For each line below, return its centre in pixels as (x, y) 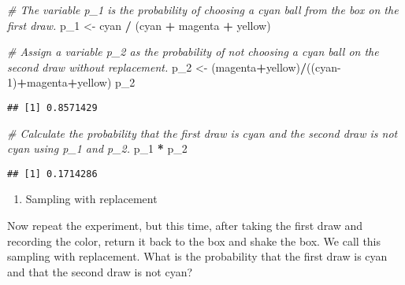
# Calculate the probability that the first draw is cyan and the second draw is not (202, 133)
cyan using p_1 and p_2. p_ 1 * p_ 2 (97, 148)
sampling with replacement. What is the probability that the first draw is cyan (197, 256)
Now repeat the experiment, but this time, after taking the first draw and (185, 226)
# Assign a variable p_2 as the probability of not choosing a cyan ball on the (193, 52)
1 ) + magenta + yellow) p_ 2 (71, 82)
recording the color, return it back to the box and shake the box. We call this (194, 241)
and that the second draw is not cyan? (100, 271)
